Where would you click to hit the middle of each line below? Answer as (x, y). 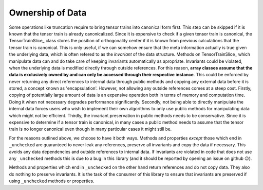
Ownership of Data (48, 13)
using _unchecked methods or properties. (52, 181)
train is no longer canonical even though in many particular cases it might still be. (90, 129)
